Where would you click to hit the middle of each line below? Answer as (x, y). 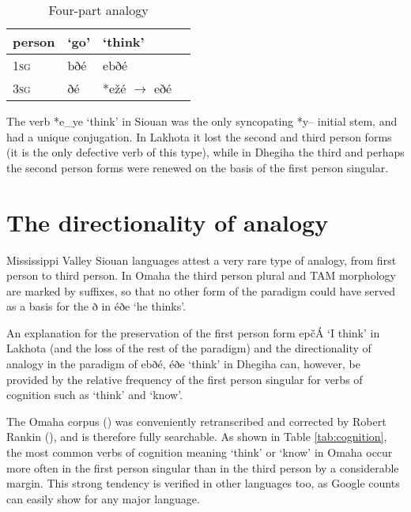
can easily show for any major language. (103, 498)
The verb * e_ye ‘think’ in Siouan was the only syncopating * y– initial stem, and (202, 121)
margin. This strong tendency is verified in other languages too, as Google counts (203, 483)
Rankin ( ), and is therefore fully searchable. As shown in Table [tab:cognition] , (197, 437)
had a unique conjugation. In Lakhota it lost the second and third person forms (199, 136)
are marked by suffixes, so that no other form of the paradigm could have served (201, 290)
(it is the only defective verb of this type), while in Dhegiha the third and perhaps (205, 152)
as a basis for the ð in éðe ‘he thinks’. (96, 306)
